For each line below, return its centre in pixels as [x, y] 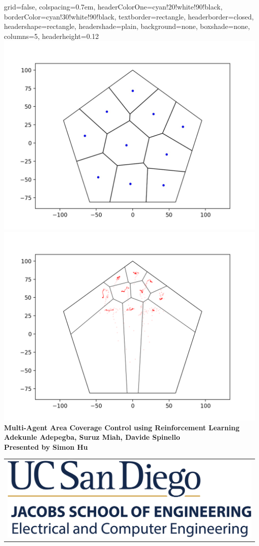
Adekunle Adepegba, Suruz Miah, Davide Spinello [92, 437]
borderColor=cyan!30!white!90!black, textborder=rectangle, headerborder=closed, [129, 16]
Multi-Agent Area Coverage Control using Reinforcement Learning [122, 427]
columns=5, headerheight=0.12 [52, 36]
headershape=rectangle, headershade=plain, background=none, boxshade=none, [127, 26]
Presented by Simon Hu [46, 447]
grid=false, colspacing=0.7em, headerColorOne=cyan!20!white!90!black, [113, 6]
